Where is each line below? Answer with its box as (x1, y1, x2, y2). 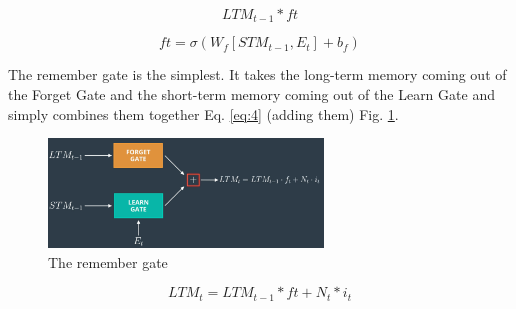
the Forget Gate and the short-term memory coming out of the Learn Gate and (8, 84, 495, 105)
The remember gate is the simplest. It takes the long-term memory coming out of (8, 64, 507, 85)
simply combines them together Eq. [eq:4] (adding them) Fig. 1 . (8, 103, 399, 124)
